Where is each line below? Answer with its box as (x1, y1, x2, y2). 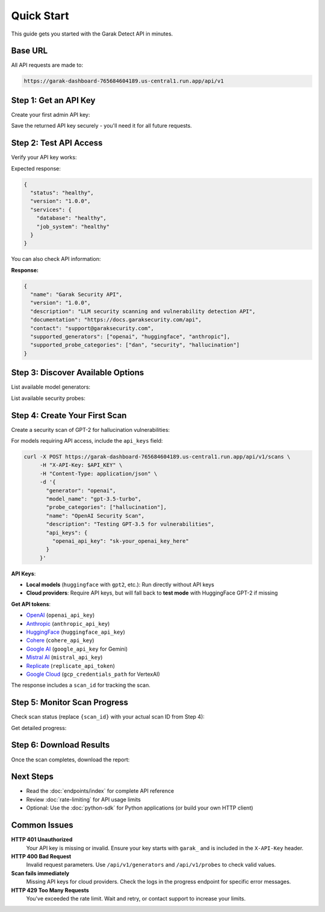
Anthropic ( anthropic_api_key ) (26, 620, 110, 627)
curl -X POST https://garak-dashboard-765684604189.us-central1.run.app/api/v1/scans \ (23, 454, 291, 460)
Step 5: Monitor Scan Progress (11, 698, 129, 708)
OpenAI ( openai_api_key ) (26, 611, 95, 619)
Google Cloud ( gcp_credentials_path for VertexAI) (26, 670, 161, 678)
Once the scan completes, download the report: (11, 756, 130, 763)
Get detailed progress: (11, 724, 67, 731)
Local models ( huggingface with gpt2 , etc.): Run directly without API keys (26, 581, 215, 589)
